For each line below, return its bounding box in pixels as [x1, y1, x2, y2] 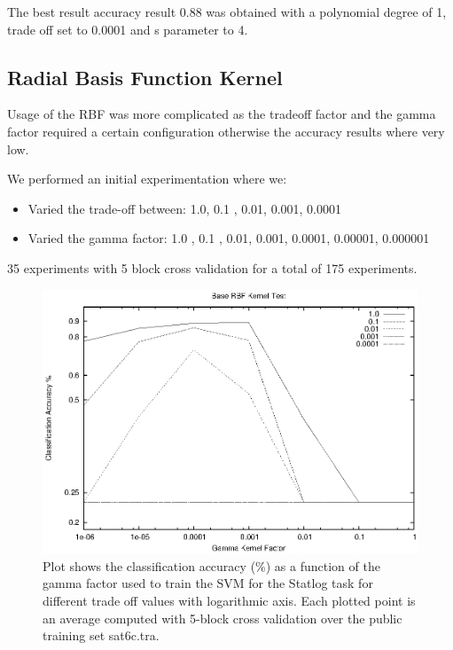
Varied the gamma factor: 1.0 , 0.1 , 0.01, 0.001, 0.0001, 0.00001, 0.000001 [27, 229, 430, 247]
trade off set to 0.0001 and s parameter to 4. [7, 20, 248, 38]
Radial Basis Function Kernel [7, 63, 283, 90]
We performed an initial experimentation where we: [7, 169, 287, 188]
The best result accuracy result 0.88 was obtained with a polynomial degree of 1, [7, 3, 447, 20]
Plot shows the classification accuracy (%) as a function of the [43, 556, 380, 575]
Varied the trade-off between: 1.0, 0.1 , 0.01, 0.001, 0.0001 [27, 199, 341, 217]
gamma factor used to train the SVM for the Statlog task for [43, 574, 373, 592]
